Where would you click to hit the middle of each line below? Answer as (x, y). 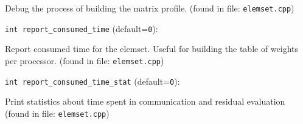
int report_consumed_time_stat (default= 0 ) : (92, 81)
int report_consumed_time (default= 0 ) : (82, 28)
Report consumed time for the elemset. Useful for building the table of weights (152, 49)
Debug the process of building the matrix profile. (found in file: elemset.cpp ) (150, 8)
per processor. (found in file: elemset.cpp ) (85, 60)
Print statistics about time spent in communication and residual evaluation (145, 101)
